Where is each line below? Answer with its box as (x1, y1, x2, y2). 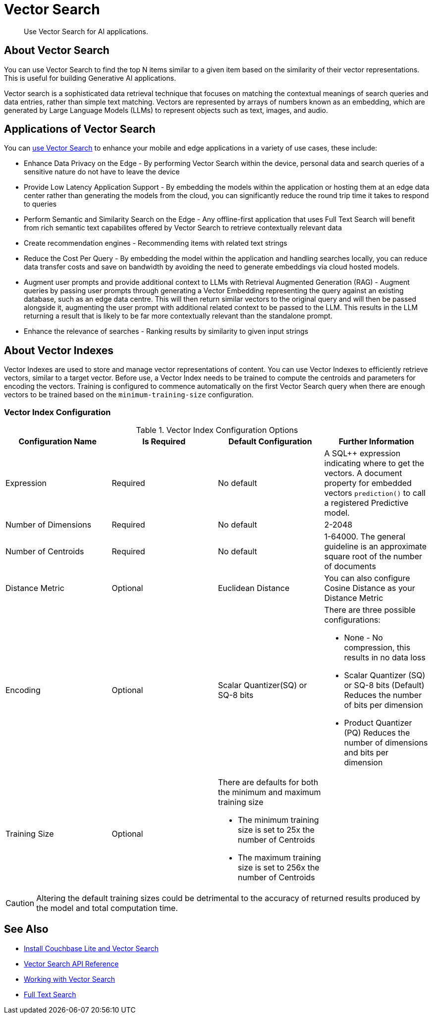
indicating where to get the (324, 458, 425, 469)
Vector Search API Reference (24, 959, 119, 968)
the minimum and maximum (218, 787, 321, 798)
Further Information (338, 436, 414, 447)
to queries (24, 200, 57, 209)
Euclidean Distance (218, 583, 290, 593)
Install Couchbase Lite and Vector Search (24, 944, 159, 953)
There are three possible (324, 605, 416, 615)
